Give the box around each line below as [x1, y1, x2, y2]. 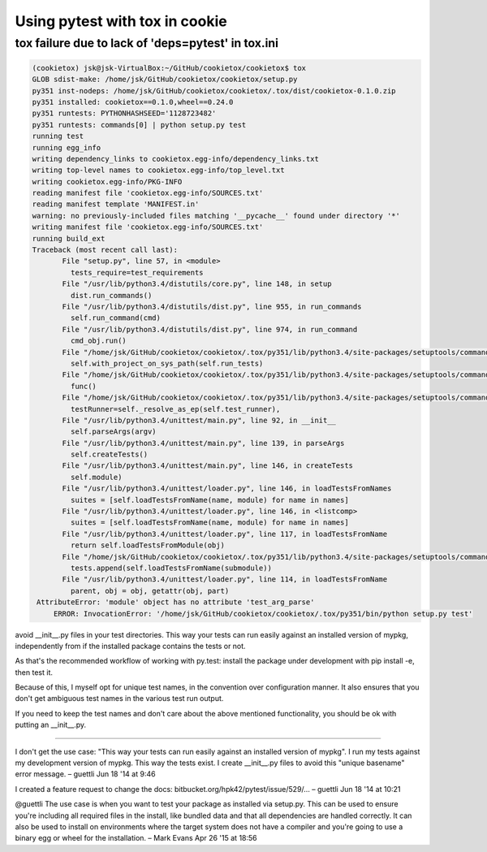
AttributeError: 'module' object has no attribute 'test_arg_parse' [37, 598, 315, 607]
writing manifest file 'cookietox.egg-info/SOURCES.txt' [32, 223, 264, 231]
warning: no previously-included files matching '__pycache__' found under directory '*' [32, 211, 401, 220]
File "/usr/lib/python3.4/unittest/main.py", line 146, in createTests [62, 461, 353, 470]
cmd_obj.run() [70, 336, 127, 345]
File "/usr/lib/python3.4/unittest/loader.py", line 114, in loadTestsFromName [62, 575, 388, 584]
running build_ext [32, 234, 106, 243]
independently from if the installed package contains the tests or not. [15, 641, 247, 651]
